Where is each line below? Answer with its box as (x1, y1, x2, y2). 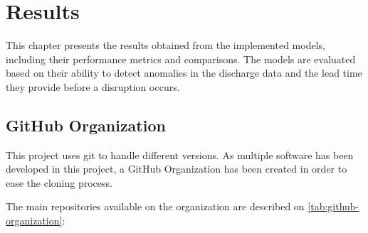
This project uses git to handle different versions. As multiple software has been (6, 147, 354, 162)
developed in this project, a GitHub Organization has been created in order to (6, 161, 347, 176)
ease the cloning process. (6, 175, 112, 190)
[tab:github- (307, 199, 359, 214)
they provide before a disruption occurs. (6, 79, 180, 94)
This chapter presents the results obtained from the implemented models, (6, 38, 325, 53)
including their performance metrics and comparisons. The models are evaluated (6, 51, 356, 66)
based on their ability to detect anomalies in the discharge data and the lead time (6, 65, 362, 80)
